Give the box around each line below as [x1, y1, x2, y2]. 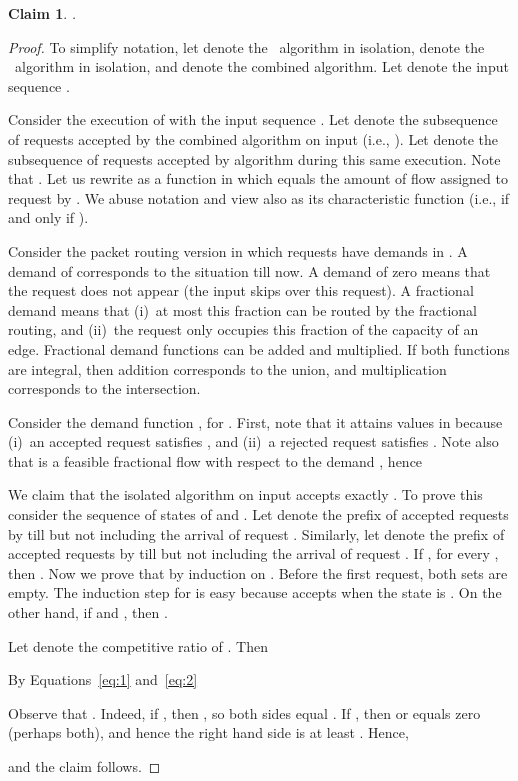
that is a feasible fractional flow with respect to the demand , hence [8, 450, 423, 471]
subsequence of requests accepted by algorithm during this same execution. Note [8, 148, 501, 169]
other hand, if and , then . [8, 602, 168, 623]
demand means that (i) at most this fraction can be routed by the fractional [8, 299, 477, 320]
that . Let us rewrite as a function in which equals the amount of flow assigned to [8, 168, 508, 189]
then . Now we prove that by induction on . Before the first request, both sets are [8, 562, 508, 583]
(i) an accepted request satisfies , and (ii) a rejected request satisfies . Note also [8, 431, 499, 452]
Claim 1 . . [8, 3, 77, 23]
